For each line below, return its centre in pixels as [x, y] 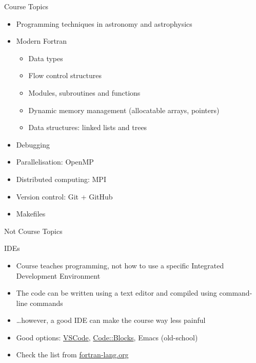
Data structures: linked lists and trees [88, 127]
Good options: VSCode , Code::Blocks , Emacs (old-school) [107, 337]
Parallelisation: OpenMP [55, 162]
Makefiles [31, 214]
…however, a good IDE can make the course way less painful [111, 320]
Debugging [33, 144]
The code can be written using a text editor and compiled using [116, 293]
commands [46, 303]
